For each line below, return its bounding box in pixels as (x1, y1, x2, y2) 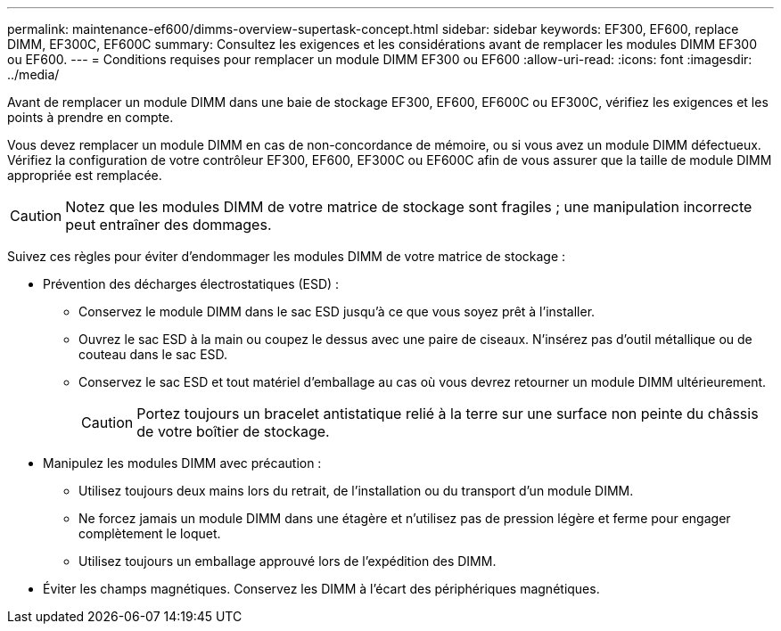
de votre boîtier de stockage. (136, 422, 330, 440)
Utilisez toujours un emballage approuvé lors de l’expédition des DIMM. (78, 553, 497, 569)
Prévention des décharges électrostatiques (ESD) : (43, 276, 340, 291)
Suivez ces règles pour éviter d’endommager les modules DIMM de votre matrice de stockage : (7, 249, 566, 264)
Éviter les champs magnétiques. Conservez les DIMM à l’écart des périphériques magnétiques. (43, 581, 600, 596)
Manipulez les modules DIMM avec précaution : (43, 455, 322, 471)
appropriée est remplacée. (7, 168, 162, 183)
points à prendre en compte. (7, 110, 174, 125)
